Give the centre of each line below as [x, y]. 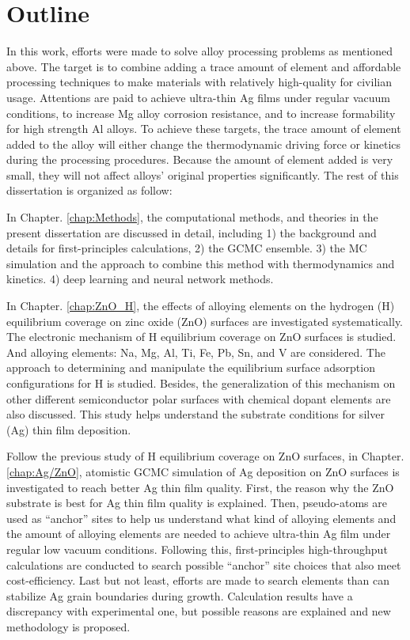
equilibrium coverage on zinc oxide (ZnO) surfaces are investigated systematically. [205, 321]
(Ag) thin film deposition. [69, 429]
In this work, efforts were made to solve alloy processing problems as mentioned [199, 51]
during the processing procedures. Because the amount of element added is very [200, 159]
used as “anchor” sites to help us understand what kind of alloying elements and [201, 518]
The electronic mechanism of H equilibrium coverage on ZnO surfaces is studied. [201, 337]
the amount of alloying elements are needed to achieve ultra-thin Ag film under [199, 534]
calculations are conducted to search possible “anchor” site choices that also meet [204, 564]
